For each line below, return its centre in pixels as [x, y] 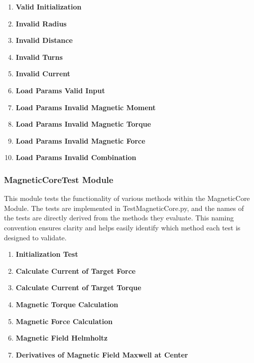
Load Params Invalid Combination [76, 157]
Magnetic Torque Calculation [67, 304]
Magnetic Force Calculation [64, 321]
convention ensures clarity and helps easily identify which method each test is [122, 227]
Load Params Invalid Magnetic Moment [86, 107]
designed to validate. [35, 237]
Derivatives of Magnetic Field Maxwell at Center [102, 354]
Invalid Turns [39, 57]
